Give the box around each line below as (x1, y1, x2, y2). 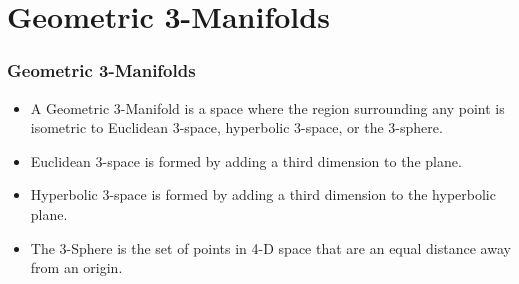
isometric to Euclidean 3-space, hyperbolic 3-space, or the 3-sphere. (30, 117, 443, 138)
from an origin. (30, 257, 123, 278)
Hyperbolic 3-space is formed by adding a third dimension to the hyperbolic (30, 184, 496, 205)
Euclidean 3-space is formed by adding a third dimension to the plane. (30, 150, 462, 171)
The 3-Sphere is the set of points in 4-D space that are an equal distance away (30, 237, 511, 258)
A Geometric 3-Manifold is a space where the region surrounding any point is (30, 97, 505, 118)
